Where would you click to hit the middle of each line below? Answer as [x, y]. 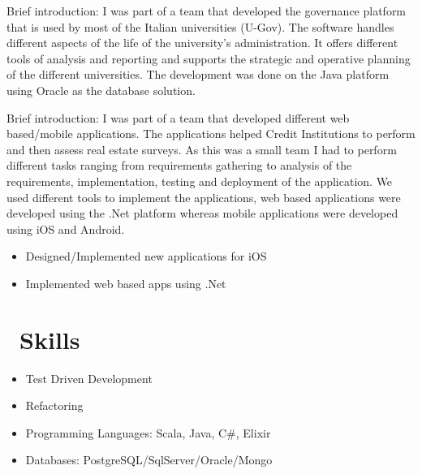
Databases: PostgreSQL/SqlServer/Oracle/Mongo [149, 460]
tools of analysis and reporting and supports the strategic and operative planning [209, 58]
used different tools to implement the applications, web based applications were [204, 197]
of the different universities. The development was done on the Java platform [198, 74]
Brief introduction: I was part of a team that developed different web [178, 117]
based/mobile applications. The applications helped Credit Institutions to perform [211, 134]
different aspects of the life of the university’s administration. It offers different [202, 43]
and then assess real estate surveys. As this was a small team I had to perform [202, 149]
